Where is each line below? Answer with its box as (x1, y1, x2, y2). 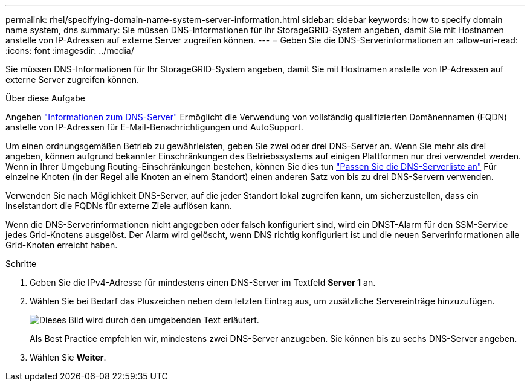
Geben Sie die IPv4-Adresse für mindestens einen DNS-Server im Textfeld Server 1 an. (30, 277, 376, 288)
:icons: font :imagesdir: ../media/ (5, 45, 134, 56)
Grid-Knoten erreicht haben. (5, 240, 118, 250)
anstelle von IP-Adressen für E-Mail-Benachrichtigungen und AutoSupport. (5, 122, 303, 132)
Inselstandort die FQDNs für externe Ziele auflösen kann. (5, 201, 232, 211)
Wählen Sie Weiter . (30, 352, 106, 362)
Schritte (5, 259, 37, 269)
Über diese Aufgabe (5, 93, 85, 103)
